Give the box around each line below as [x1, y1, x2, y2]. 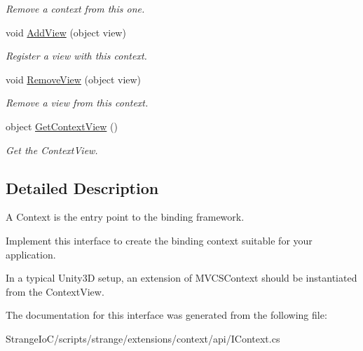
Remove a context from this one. [6, 1, 145, 15]
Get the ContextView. [6, 142, 98, 157]
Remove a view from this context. [6, 95, 149, 110]
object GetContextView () [6, 118, 118, 133]
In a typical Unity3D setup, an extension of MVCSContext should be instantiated [6, 270, 357, 285]
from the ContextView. [6, 284, 104, 298]
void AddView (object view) [6, 25, 126, 39]
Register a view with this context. [6, 48, 147, 63]
